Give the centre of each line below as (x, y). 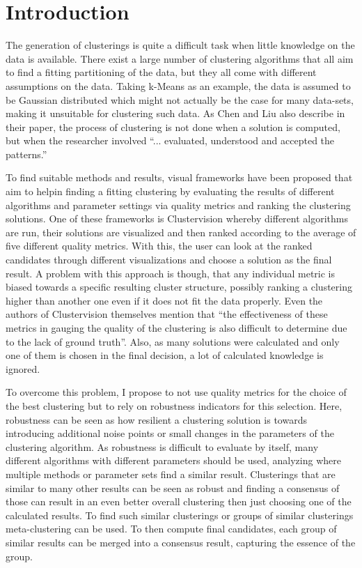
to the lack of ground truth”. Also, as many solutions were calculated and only (173, 341)
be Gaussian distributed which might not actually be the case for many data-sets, (180, 99)
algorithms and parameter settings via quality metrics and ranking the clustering (178, 205)
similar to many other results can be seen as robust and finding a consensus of (173, 488)
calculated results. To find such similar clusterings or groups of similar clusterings (180, 515)
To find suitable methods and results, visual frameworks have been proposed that (179, 177)
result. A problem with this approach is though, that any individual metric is (171, 273)
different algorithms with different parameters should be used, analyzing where (173, 460)
